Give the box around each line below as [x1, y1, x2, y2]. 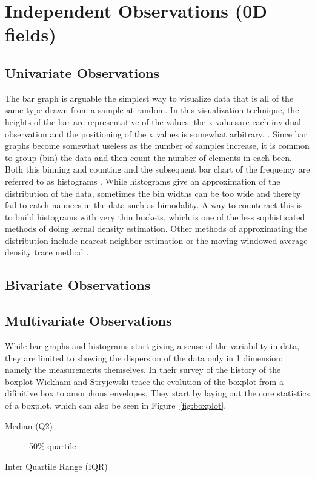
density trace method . [5, 246, 89, 258]
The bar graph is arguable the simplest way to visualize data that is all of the [5, 91, 294, 104]
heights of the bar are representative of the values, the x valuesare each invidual [5, 115, 301, 128]
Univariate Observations [5, 63, 160, 82]
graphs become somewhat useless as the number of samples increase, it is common [5, 139, 310, 152]
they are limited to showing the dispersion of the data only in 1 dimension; [5, 351, 283, 364]
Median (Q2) [5, 419, 53, 432]
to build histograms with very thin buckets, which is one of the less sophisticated [5, 210, 305, 223]
